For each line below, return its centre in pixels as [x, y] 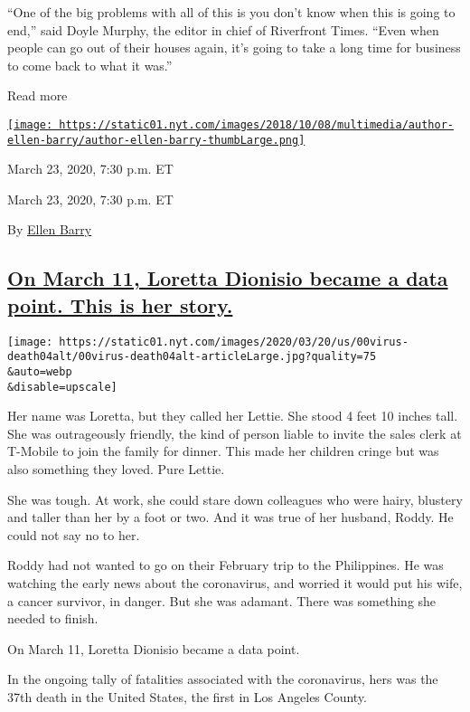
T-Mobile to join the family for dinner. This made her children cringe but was [223, 451]
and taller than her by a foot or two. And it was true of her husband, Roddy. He [230, 517]
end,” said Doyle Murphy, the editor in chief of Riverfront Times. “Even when [223, 29]
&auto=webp [40, 371]
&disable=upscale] [62, 387]
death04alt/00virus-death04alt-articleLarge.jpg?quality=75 [192, 357]
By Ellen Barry [50, 229]
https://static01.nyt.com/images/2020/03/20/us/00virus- [234, 342]
